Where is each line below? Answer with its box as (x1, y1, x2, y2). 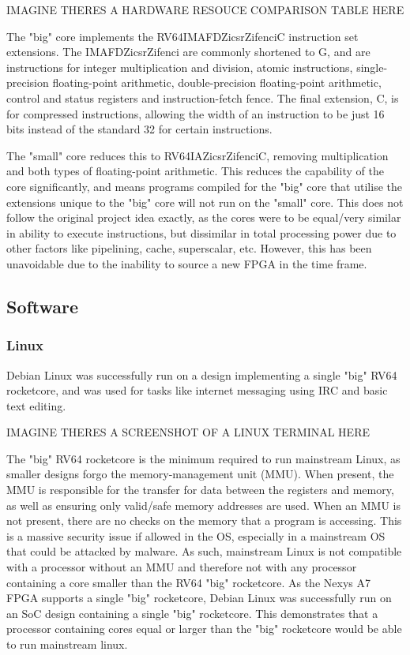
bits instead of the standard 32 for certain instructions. (6, 121, 273, 137)
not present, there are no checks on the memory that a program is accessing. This (6, 512, 402, 529)
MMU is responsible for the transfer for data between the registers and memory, (6, 481, 394, 498)
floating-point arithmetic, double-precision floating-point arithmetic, (52, 74, 382, 91)
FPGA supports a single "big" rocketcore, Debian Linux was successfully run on (6, 589, 392, 606)
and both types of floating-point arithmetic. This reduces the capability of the (6, 163, 384, 179)
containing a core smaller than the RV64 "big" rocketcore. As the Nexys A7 (6, 574, 371, 590)
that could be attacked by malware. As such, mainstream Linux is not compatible (6, 543, 402, 560)
